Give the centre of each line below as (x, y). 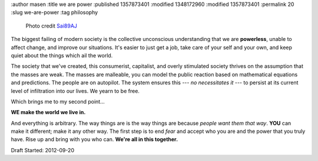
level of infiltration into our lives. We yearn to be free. (75, 91)
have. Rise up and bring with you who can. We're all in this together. (95, 139)
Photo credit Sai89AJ (52, 26)
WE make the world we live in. (48, 112)
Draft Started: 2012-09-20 (43, 150)
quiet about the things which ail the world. (62, 55)
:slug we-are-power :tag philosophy (54, 12)
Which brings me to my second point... (58, 101)
